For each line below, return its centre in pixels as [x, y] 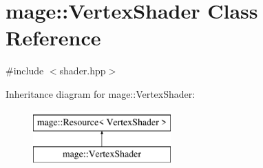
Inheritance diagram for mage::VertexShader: [101, 93]
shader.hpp [83, 71]
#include [25, 71]
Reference [53, 38]
